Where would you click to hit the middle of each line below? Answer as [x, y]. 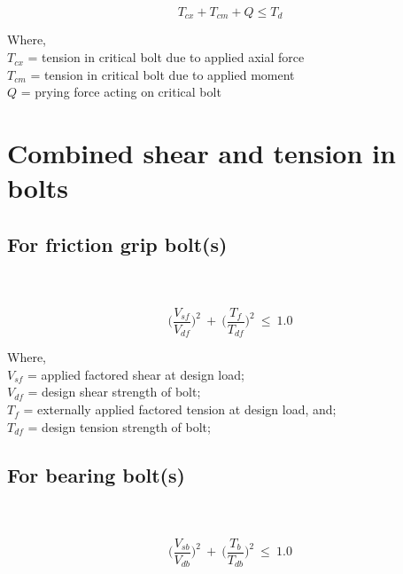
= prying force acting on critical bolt [121, 92]
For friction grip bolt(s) [117, 244]
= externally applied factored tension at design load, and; [180, 409]
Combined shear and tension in [201, 153]
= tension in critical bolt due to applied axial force [166, 57]
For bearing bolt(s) [96, 474]
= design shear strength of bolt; [114, 392]
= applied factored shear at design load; [136, 374]
